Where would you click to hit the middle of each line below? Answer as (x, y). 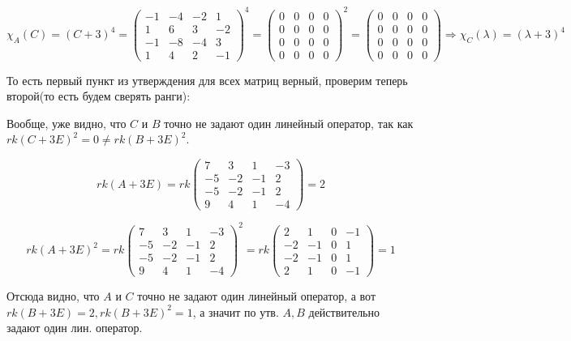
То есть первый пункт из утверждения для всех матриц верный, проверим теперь (207, 80)
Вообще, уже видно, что (67, 123)
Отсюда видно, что (53, 295)
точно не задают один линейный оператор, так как (289, 123)
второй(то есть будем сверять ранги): (99, 96)
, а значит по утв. (236, 311)
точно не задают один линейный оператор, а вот (257, 295)
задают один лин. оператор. (75, 328)
